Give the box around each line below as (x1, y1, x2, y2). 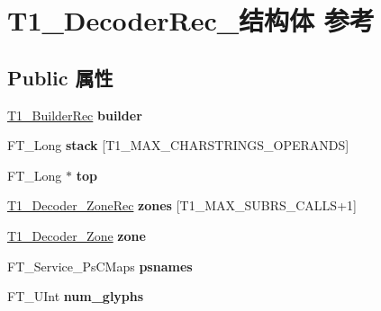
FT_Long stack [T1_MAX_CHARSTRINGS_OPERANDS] (7, 136, 349, 155)
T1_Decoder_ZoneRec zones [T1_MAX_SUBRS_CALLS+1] (7, 196, 357, 215)
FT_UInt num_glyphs (7, 287, 144, 306)
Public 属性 (7, 63, 113, 91)
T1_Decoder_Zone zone (7, 226, 146, 244)
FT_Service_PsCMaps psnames (7, 256, 193, 275)
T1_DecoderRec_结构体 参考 (7, 2, 375, 39)
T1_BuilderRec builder (7, 105, 142, 124)
